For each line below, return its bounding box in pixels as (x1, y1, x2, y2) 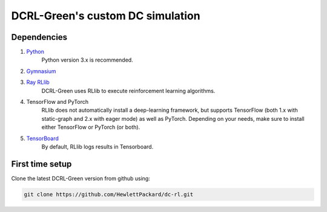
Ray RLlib (26, 79, 50, 86)
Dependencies (11, 32, 68, 42)
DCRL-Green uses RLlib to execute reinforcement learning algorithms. (41, 87, 216, 94)
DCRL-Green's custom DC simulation (11, 9, 200, 22)
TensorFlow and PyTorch (26, 98, 89, 106)
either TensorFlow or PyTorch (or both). (41, 124, 140, 131)
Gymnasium (26, 67, 57, 75)
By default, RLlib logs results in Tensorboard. (41, 143, 154, 150)
